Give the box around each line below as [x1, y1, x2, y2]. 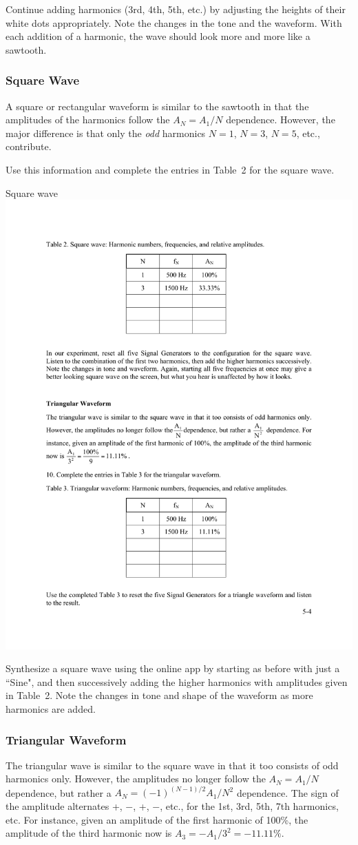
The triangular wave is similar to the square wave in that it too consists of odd [6, 758, 339, 772]
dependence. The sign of [236, 785, 339, 800]
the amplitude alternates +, [6, 799, 123, 813]
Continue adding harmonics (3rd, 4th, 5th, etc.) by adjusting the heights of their [6, 2, 346, 16]
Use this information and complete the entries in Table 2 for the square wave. [6, 162, 335, 176]
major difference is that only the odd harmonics [6, 125, 206, 140]
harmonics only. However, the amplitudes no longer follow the [6, 771, 266, 786]
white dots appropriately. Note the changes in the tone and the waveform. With [6, 15, 342, 30]
